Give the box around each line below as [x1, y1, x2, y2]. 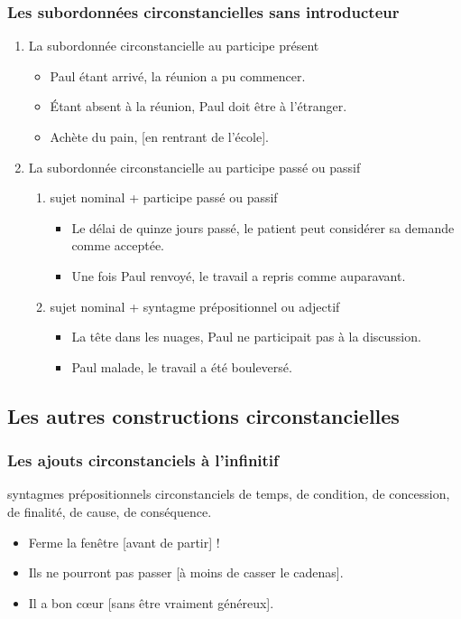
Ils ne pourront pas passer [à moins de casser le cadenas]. [28, 563, 344, 582]
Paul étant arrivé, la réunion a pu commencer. [50, 66, 306, 85]
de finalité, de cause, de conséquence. [7, 502, 212, 521]
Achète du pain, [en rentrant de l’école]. [50, 127, 269, 145]
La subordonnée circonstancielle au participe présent [28, 36, 319, 55]
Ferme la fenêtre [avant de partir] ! [28, 532, 220, 551]
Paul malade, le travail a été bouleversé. [71, 357, 292, 376]
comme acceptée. [71, 236, 165, 255]
